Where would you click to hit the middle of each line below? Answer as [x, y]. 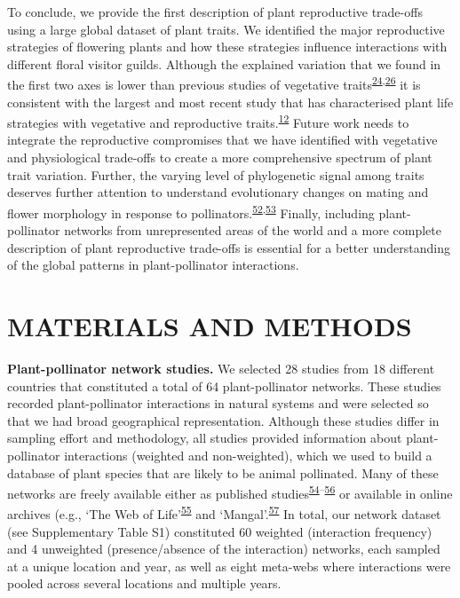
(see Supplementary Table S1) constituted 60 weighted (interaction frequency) [220, 531]
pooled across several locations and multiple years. [144, 583]
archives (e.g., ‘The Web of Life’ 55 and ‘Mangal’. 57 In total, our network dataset [224, 513]
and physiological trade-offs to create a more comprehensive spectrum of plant [220, 157]
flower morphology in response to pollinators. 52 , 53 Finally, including [191, 211]
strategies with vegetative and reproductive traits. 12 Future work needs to [208, 121]
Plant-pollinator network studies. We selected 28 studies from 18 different [221, 368]
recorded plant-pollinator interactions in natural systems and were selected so [218, 403]
